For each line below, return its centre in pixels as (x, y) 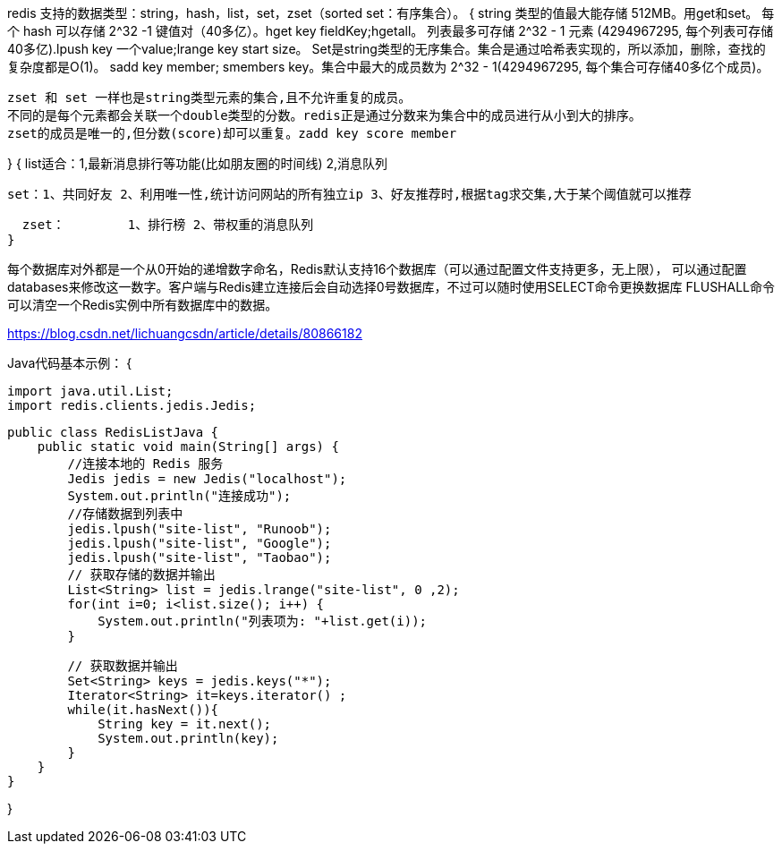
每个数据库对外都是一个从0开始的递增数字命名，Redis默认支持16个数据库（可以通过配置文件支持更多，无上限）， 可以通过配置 (377, 269)
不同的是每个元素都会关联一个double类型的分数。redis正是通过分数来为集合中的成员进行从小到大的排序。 (324, 115)
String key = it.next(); (185, 724)
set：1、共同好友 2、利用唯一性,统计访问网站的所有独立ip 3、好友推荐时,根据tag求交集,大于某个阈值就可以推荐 (349, 194)
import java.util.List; (90, 391)
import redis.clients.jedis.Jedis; (132, 405)
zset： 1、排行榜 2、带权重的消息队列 (168, 225)
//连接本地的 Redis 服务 (145, 464)
